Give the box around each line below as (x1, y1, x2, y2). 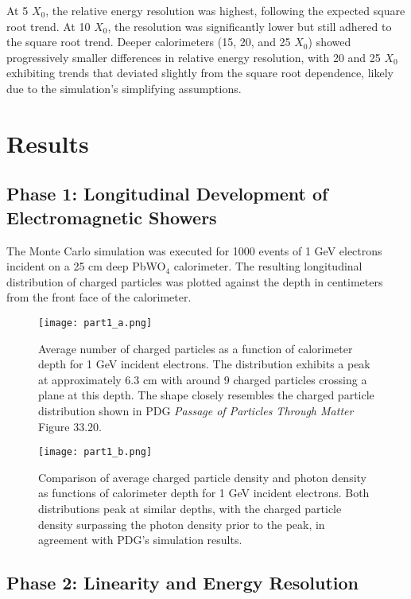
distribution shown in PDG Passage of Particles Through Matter (38, 402, 354, 418)
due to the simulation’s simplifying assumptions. (6, 80, 242, 96)
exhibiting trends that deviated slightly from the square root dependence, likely (6, 64, 394, 81)
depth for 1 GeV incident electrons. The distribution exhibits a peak (38, 356, 370, 372)
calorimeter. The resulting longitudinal (173, 258, 363, 274)
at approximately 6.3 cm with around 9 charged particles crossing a (38, 371, 367, 387)
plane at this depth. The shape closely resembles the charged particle (38, 387, 374, 403)
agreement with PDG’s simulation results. (38, 531, 242, 548)
